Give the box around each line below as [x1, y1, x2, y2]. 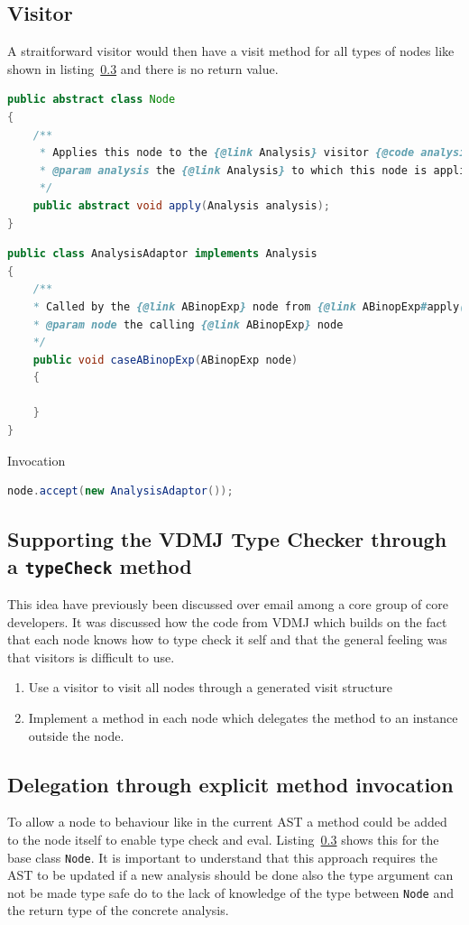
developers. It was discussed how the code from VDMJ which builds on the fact [7, 612, 447, 631]
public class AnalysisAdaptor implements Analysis [7, 247, 317, 261]
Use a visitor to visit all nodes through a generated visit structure [28, 678, 392, 697]
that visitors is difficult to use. [7, 647, 175, 666]
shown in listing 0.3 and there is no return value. [7, 59, 279, 78]
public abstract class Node [7, 93, 176, 106]
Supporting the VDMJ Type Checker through [7, 525, 447, 553]
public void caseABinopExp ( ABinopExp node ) [32, 353, 299, 366]
